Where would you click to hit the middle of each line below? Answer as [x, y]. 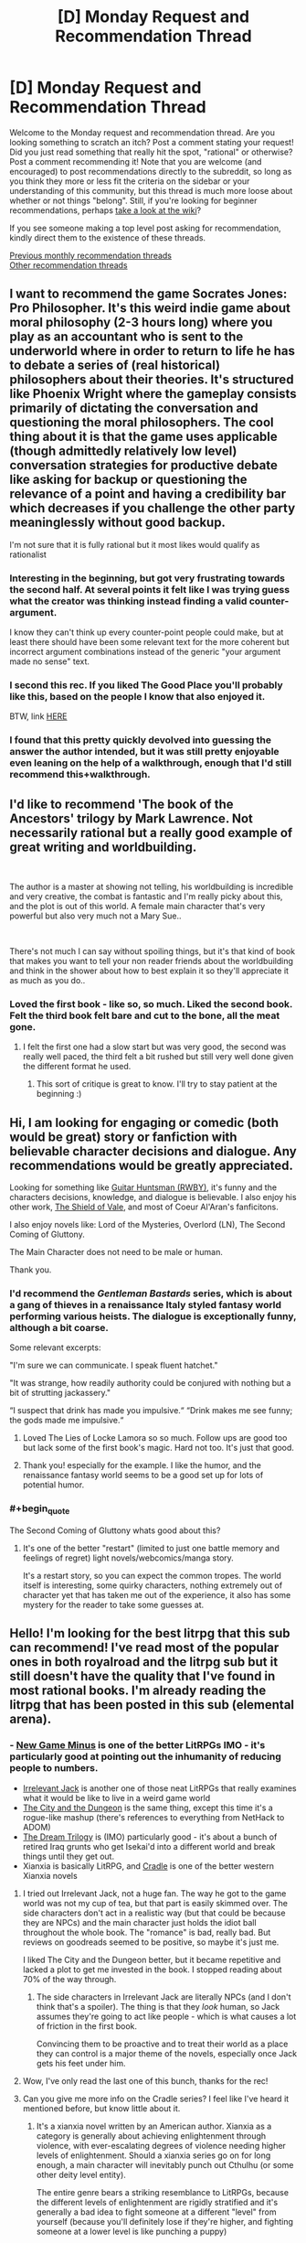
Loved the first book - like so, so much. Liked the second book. [151, 1004]
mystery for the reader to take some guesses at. [113, 1605]
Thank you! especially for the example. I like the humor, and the [142, 1465]
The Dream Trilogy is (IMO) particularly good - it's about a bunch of [150, 1837]
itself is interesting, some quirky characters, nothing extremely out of [153, 1585]
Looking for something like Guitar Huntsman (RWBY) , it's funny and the [143, 1187]
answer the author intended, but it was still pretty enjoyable [145, 752]
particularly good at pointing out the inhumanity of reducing [145, 1756]
